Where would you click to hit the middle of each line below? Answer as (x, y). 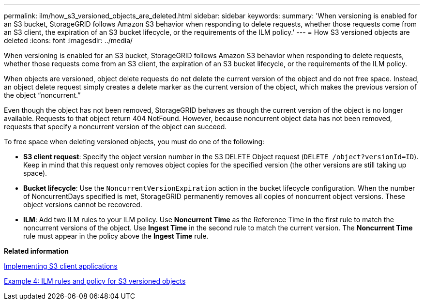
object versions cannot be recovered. (83, 205)
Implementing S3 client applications (61, 266)
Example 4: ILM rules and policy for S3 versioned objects (95, 281)
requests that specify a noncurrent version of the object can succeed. (115, 127)
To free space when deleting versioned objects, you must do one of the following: (134, 142)
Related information (37, 251)
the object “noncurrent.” (42, 95)
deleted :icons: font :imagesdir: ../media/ (68, 40)
